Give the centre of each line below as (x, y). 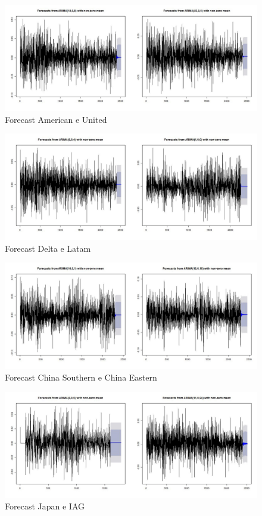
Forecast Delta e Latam (48, 248)
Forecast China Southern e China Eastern (81, 377)
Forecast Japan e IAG (45, 506)
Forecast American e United (56, 119)
